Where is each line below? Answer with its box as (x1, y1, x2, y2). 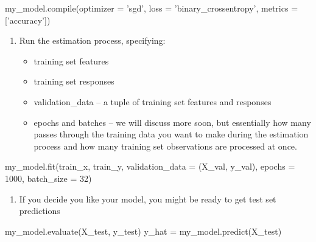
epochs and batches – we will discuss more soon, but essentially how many (33, 116, 311, 128)
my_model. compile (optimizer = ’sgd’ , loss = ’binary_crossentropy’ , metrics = (5, 2, 298, 14)
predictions (19, 204, 60, 217)
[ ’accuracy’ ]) (5, 13, 51, 26)
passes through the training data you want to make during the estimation (33, 128, 309, 140)
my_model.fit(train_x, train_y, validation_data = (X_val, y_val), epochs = (5, 160, 295, 173)
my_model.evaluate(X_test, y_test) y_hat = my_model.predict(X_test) (5, 224, 282, 237)
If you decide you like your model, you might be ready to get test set (19, 192, 276, 205)
